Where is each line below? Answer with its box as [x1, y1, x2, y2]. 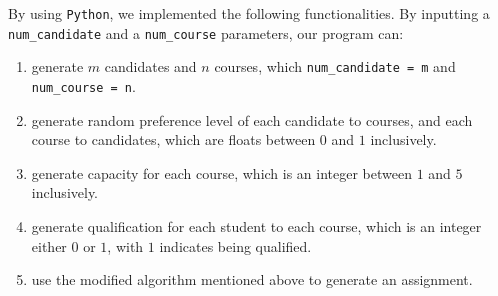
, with [107, 235, 144, 256]
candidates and [104, 56, 197, 77]
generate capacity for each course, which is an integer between [31, 162, 412, 183]
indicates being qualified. [159, 235, 312, 256]
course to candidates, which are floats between [31, 129, 316, 150]
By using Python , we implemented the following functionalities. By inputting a [8, 3, 490, 23]
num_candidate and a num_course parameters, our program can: [8, 22, 404, 43]
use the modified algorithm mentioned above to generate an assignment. [31, 269, 473, 290]
